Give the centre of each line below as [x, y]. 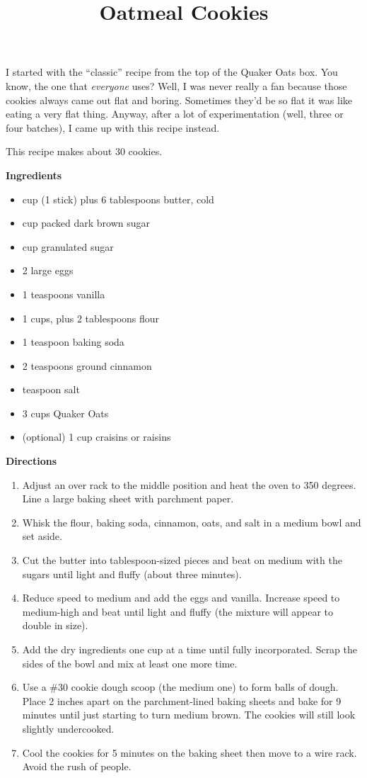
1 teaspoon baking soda [73, 342]
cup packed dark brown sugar [86, 223]
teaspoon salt [51, 389]
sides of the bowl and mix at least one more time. [130, 663]
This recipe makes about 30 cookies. [84, 151]
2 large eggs [48, 270]
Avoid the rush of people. [77, 766]
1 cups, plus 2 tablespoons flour [91, 318]
